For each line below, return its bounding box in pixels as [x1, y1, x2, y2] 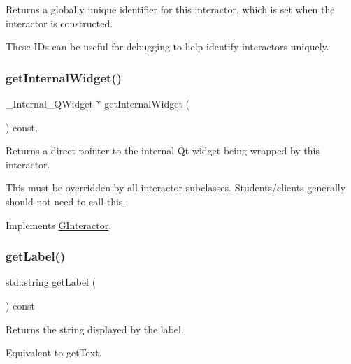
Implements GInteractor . [6, 217, 112, 232]
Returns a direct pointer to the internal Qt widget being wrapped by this [6, 143, 320, 158]
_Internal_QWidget [6, 96, 93, 110]
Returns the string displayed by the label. [6, 321, 184, 336]
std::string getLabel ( [6, 275, 96, 289]
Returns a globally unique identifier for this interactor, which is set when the [6, 2, 335, 16]
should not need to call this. [6, 194, 126, 208]
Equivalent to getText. [6, 345, 102, 360]
